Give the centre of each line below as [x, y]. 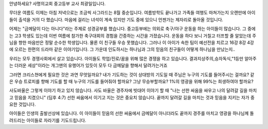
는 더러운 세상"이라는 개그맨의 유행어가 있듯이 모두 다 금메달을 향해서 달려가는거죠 [88, 65]
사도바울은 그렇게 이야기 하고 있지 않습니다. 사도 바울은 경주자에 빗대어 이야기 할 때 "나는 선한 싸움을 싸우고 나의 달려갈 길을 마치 [133, 90]
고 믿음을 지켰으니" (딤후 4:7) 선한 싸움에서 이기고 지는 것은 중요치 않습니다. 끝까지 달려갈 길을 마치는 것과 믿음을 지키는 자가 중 [132, 97]
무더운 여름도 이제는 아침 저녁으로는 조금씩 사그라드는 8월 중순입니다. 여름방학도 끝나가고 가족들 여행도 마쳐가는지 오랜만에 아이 [132, 13]
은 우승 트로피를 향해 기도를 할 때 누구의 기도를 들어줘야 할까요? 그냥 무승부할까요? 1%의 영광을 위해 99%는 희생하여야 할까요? [131, 81]
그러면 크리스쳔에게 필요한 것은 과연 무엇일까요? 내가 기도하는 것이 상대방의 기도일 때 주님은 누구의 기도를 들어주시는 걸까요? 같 [132, 75]
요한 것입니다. [23, 104]
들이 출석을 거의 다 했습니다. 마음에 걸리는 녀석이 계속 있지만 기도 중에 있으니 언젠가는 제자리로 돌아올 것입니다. [116, 19]
